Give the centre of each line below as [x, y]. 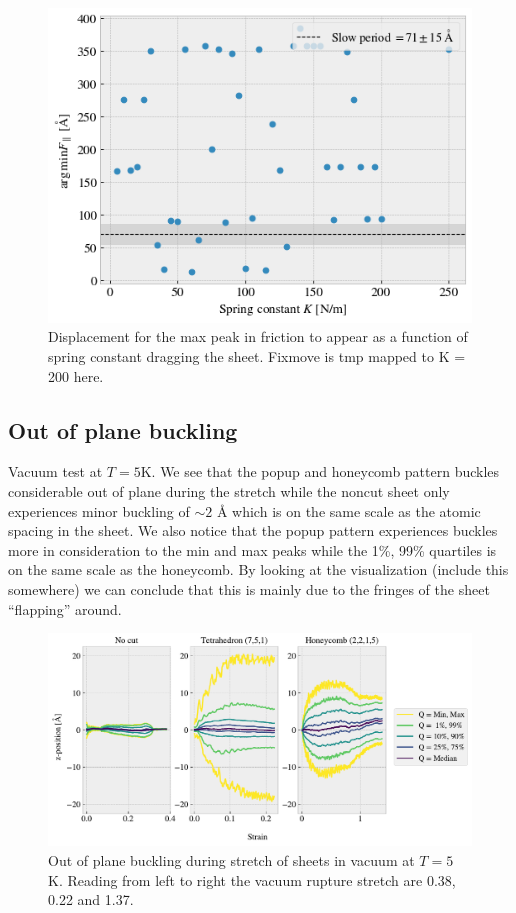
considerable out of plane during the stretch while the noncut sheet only [229, 491]
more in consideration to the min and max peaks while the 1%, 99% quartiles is [252, 549]
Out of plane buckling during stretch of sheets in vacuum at [231, 860]
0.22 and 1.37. [91, 899]
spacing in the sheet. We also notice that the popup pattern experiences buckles [253, 530]
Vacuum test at [55, 471]
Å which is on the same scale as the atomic [348, 510]
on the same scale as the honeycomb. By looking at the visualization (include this [258, 569]
